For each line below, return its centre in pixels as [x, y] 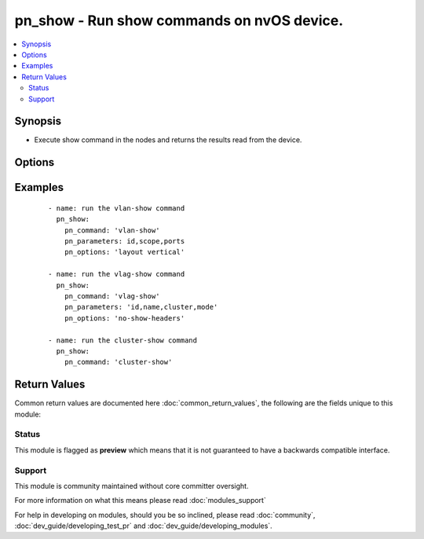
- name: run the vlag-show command [117, 274]
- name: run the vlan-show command [117, 208]
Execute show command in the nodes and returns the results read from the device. [168, 140]
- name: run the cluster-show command [123, 340]
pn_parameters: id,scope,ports [124, 241]
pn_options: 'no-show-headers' [124, 318]
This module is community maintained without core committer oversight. [132, 486]
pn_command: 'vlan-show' [112, 230]
